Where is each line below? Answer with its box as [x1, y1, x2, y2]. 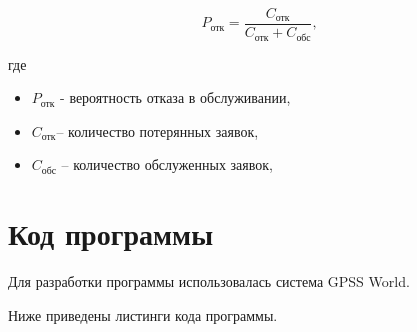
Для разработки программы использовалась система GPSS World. [8, 271, 410, 292]
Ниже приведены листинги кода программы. [8, 304, 278, 325]
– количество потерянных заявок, [56, 120, 259, 141]
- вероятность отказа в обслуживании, [60, 87, 291, 108]
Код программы [8, 213, 213, 254]
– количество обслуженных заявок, [61, 154, 273, 175]
